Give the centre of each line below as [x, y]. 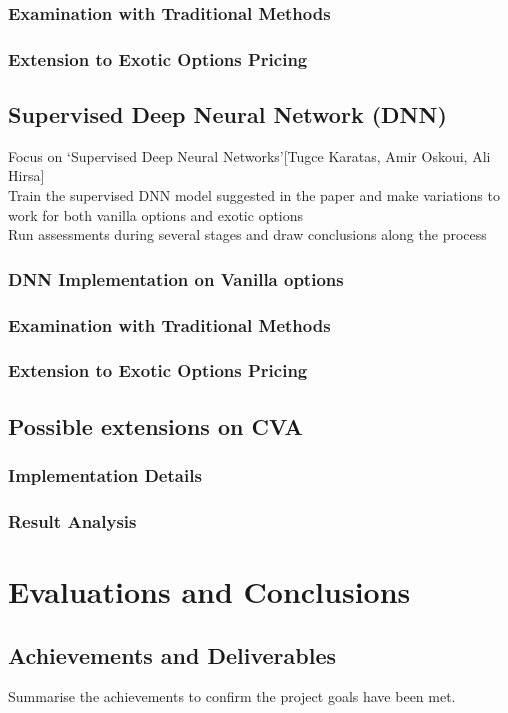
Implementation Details [105, 475]
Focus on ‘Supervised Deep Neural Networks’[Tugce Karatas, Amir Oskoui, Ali [249, 155]
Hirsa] [26, 175]
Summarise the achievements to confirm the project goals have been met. [232, 696]
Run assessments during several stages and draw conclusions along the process [247, 234]
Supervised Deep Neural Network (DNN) [227, 114]
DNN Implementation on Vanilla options [176, 278]
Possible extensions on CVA [155, 425]
